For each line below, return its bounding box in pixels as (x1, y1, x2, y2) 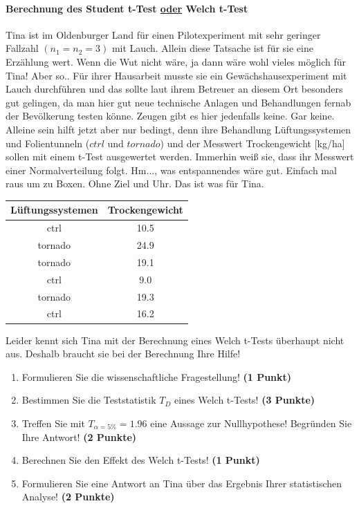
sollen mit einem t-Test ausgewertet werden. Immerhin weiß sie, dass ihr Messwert (6, 149, 354, 164)
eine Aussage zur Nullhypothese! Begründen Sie (150, 415, 352, 430)
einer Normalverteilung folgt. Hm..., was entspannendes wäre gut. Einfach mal (6, 162, 337, 177)
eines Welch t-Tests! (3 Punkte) (174, 393, 315, 407)
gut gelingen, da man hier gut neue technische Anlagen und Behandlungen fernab (6, 95, 351, 109)
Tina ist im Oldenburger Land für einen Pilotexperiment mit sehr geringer (6, 27, 321, 41)
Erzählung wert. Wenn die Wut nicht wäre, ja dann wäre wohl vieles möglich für (6, 54, 347, 68)
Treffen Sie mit (21, 415, 85, 430)
